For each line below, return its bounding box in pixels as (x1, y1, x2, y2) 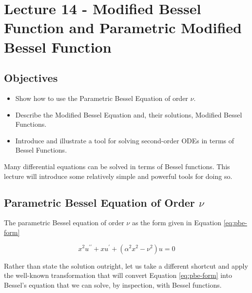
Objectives (4, 70, 58, 85)
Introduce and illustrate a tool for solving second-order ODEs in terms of (15, 135, 234, 145)
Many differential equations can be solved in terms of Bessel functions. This (4, 161, 230, 171)
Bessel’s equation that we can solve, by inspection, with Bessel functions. (4, 279, 222, 290)
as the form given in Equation (132, 217, 222, 228)
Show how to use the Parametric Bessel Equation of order (15, 93, 188, 103)
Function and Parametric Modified (4, 18, 242, 38)
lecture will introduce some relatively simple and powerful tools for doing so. (4, 171, 233, 181)
